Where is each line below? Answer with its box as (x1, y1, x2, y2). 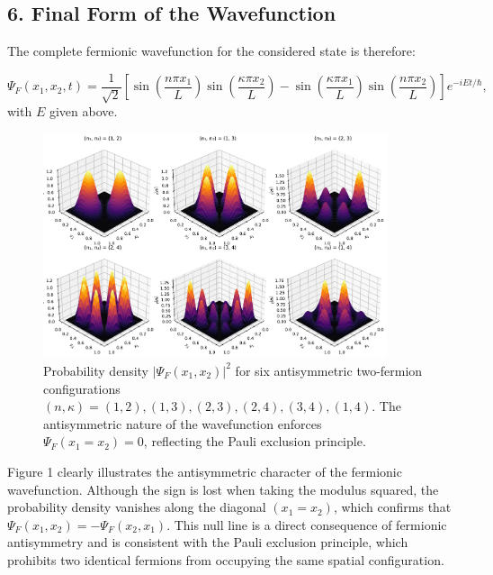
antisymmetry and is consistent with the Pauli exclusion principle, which (7, 533, 408, 552)
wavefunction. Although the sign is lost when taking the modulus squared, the (7, 479, 439, 498)
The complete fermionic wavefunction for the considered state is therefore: (7, 41, 416, 60)
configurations (43, 379, 121, 397)
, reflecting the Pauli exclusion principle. (143, 432, 366, 451)
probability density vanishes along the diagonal (7, 497, 266, 516)
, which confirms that (333, 497, 452, 516)
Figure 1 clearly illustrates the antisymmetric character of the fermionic (7, 461, 402, 480)
